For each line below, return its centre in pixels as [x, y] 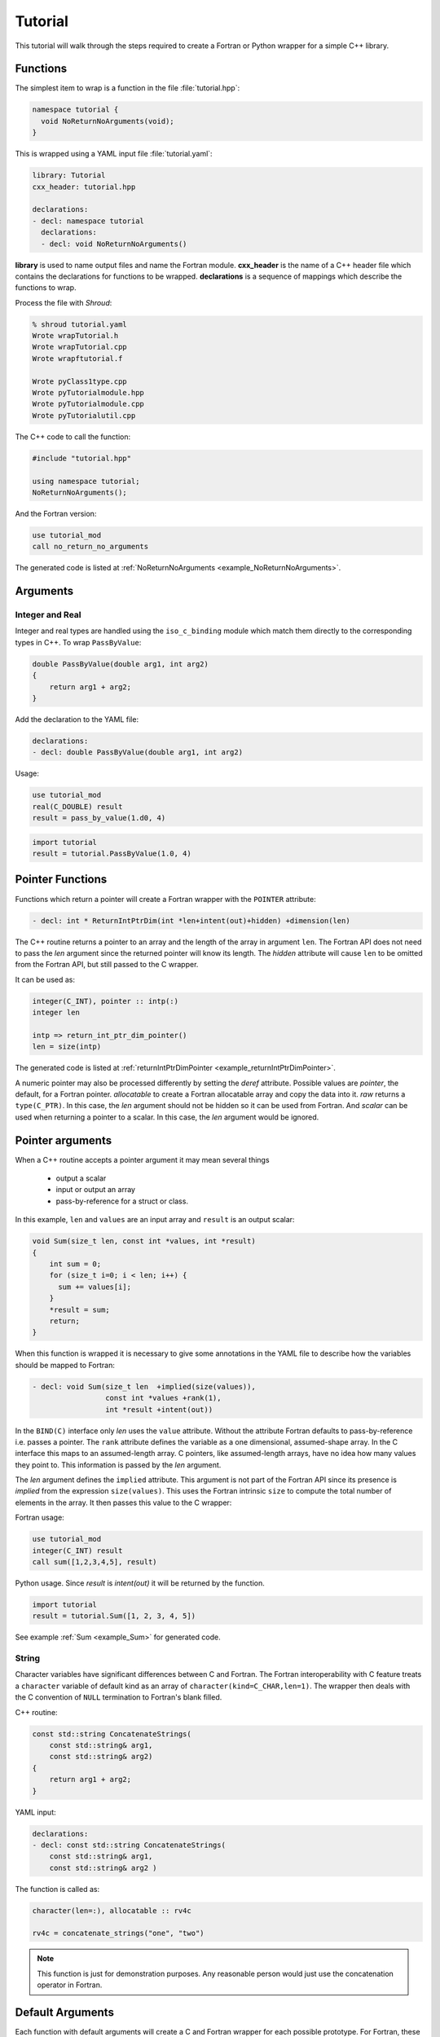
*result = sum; [79, 1309]
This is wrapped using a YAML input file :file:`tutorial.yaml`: [114, 154]
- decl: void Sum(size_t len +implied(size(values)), [144, 1386]
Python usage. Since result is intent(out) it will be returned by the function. [140, 1583]
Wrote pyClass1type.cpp [80, 381]
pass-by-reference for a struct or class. [122, 1201]
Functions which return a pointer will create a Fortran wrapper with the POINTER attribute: [166, 899]
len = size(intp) [67, 1047]
